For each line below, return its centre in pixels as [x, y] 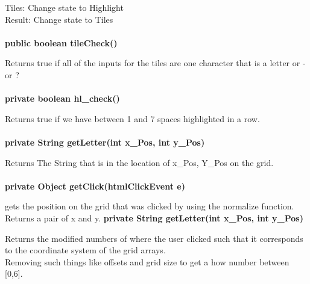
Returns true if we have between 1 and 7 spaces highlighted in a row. [132, 118]
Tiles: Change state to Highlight [64, 7]
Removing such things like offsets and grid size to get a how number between [147, 261]
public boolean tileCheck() [61, 42]
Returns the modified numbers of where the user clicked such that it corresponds [154, 238]
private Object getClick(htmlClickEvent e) [95, 186]
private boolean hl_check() [62, 98]
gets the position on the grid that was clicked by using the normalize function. [150, 206]
